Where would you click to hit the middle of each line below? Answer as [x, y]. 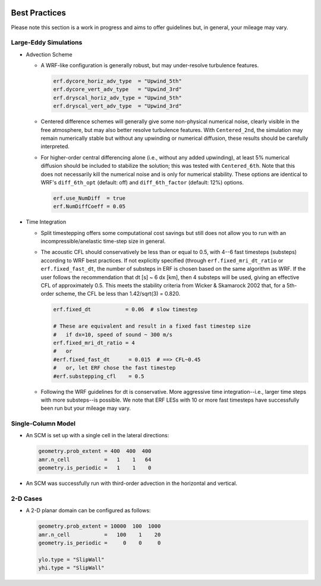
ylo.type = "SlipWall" [71, 560]
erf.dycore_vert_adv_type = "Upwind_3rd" [118, 90]
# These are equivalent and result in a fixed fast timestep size [152, 326]
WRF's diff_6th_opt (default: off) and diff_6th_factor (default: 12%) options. [142, 182]
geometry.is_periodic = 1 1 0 [95, 468]
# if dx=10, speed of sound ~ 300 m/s [113, 334]
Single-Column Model [43, 424]
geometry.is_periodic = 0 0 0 [100, 543]
